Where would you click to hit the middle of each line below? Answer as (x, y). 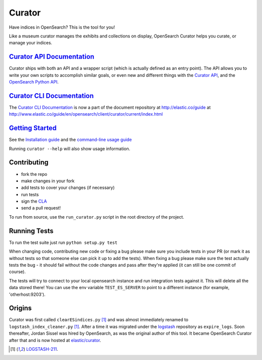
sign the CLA (34, 201)
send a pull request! (41, 208)
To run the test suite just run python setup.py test (63, 242)
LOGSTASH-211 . (42, 349)
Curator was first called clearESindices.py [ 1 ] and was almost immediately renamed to (99, 320)
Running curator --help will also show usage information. (70, 149)
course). (17, 272)
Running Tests (31, 231)
